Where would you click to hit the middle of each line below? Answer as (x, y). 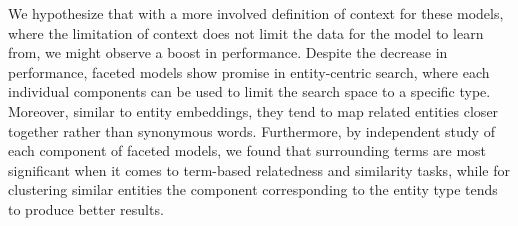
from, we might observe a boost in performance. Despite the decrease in (228, 52)
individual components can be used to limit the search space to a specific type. (249, 91)
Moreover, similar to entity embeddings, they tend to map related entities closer (253, 110)
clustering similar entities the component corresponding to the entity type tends (253, 189)
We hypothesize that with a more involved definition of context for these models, (256, 13)
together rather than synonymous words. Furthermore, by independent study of (251, 130)
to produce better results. (86, 208)
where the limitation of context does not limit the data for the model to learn (246, 32)
